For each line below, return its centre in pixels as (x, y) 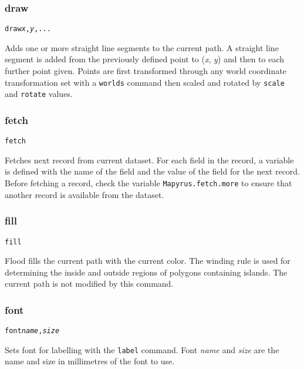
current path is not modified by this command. (89, 284)
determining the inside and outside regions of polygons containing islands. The (146, 272)
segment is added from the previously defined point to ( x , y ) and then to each (145, 59)
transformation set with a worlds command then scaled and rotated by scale (145, 82)
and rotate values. (39, 94)
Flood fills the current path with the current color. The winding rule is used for (148, 261)
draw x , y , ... (28, 29)
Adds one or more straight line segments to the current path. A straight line (142, 47)
